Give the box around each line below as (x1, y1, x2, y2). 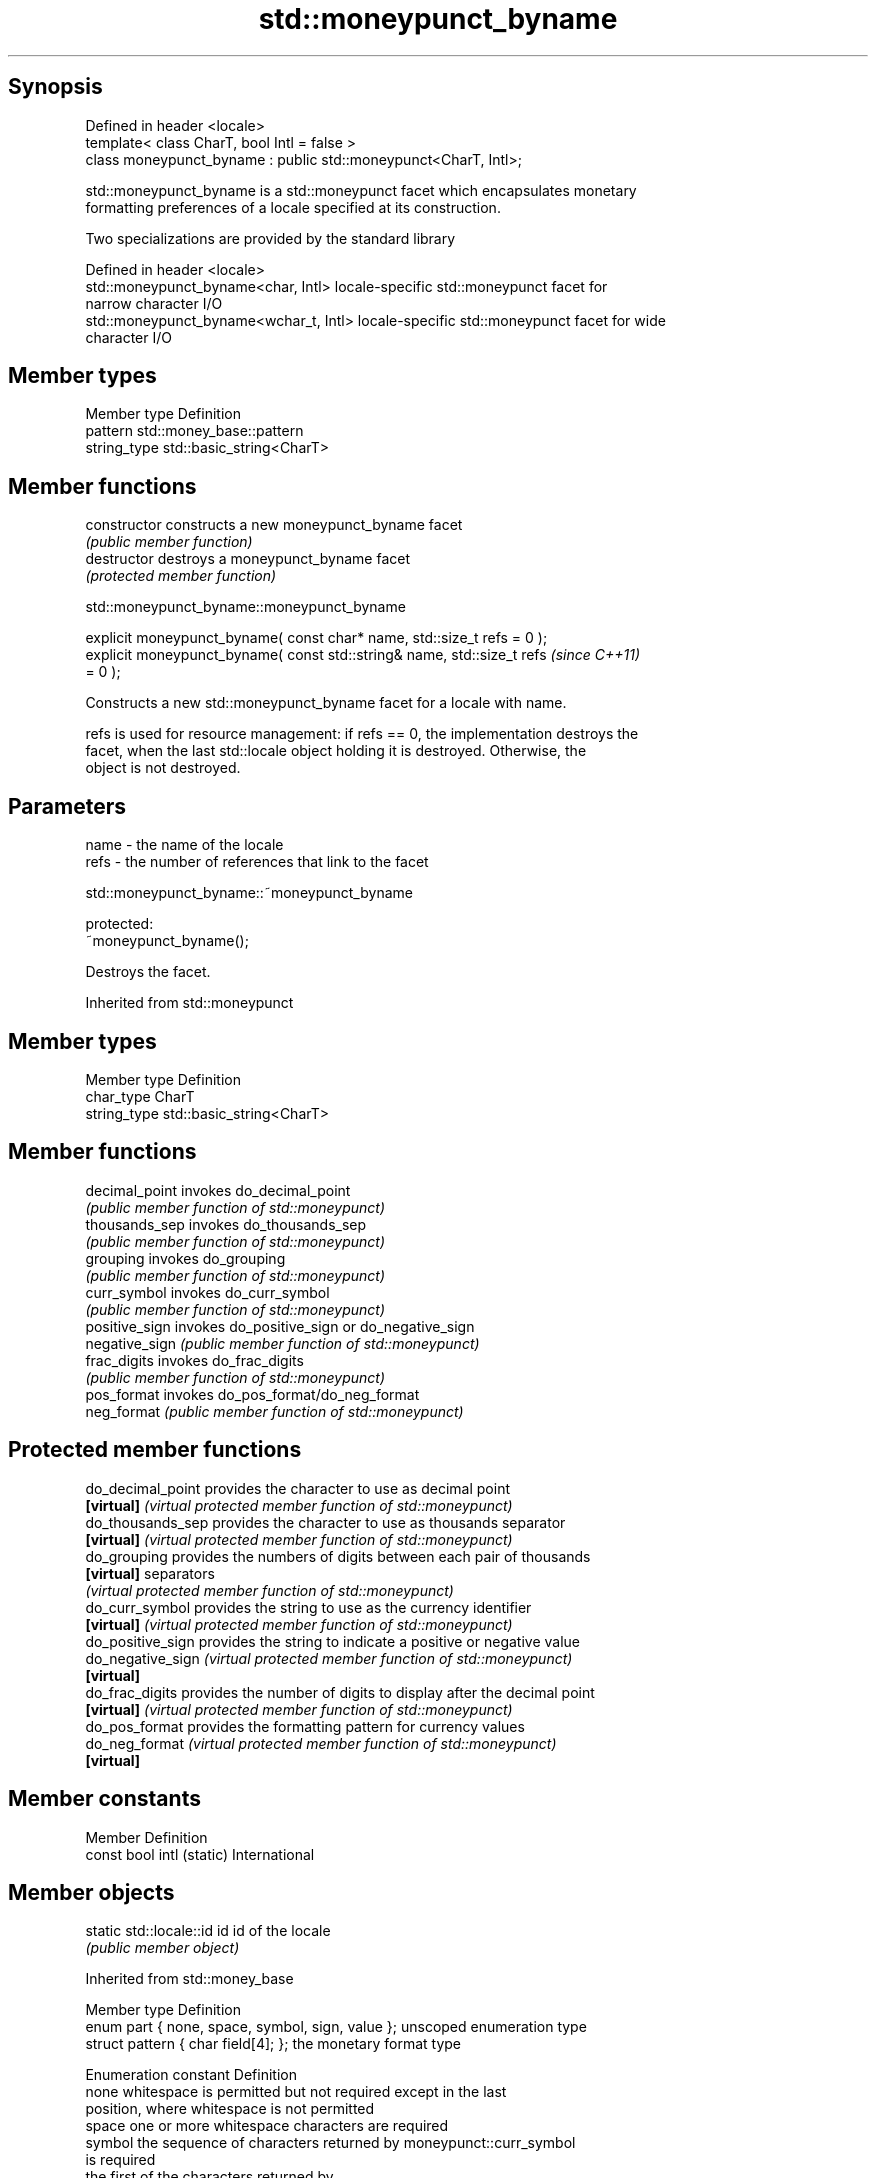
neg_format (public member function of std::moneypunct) (85, 1402, 464, 1420)
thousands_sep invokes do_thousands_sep (85, 1215, 367, 1233)
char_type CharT (85, 1087, 195, 1105)
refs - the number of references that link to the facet (85, 853, 429, 871)
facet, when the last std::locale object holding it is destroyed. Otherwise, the (85, 742, 587, 760)
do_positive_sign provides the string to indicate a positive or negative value (85, 1632, 581, 1650)
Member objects (8, 1879, 175, 1905)
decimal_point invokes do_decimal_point (85, 1181, 351, 1199)
